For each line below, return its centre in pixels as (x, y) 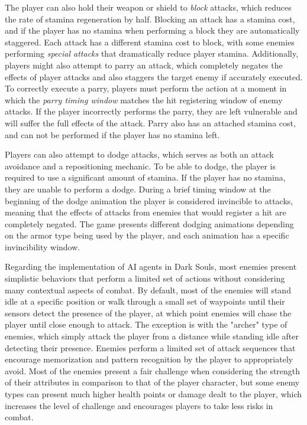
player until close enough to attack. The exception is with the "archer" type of (146, 324)
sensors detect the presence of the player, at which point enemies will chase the (148, 313)
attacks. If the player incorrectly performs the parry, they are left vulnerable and (151, 111)
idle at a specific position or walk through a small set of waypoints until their (145, 301)
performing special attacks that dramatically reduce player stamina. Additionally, (152, 53)
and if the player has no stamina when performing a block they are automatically (152, 30)
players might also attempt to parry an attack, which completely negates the (144, 65)
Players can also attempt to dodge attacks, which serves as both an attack (139, 154)
